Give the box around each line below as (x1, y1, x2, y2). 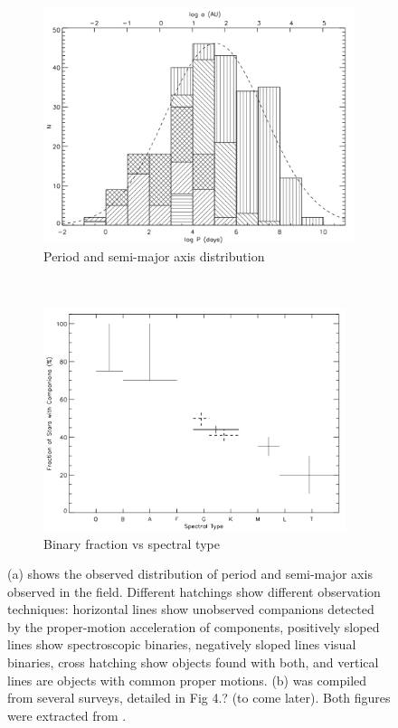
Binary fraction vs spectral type (43, 534, 220, 553)
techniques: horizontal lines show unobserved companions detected (7, 600, 374, 619)
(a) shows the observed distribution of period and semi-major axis (7, 564, 373, 583)
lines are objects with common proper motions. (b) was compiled (7, 670, 367, 689)
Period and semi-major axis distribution (43, 247, 265, 266)
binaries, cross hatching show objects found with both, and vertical (7, 653, 379, 672)
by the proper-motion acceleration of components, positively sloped (7, 617, 380, 636)
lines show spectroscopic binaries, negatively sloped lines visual (7, 635, 356, 654)
